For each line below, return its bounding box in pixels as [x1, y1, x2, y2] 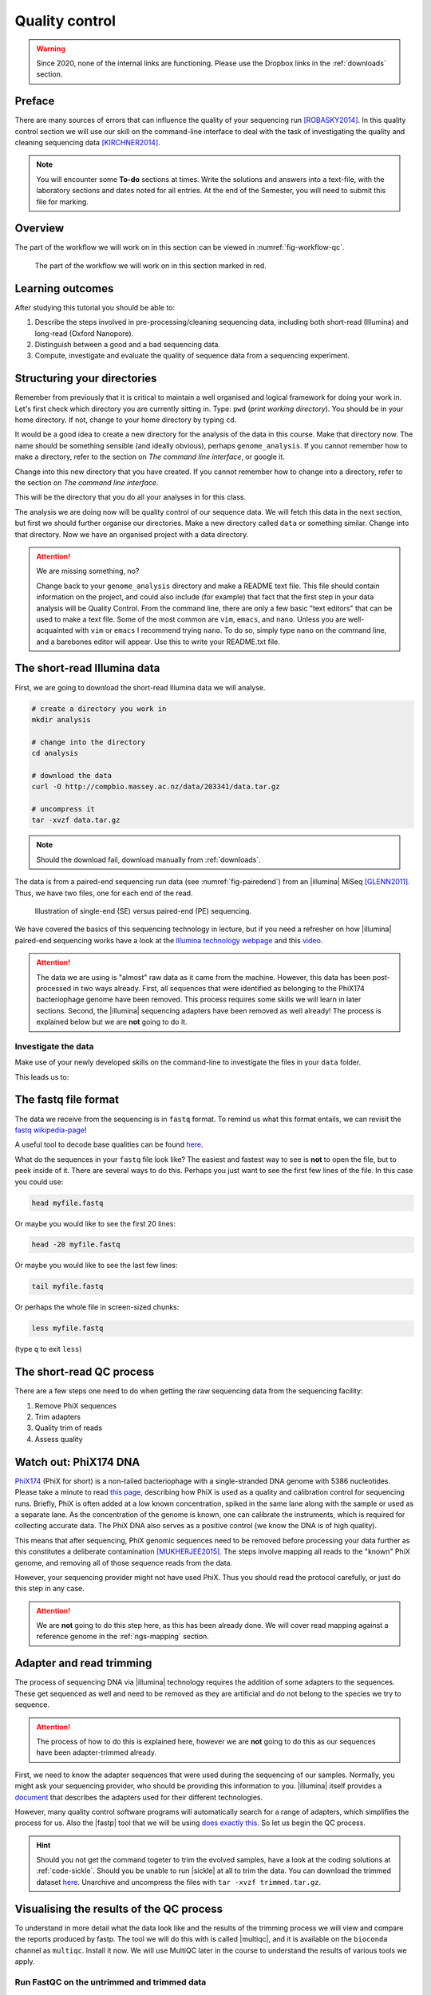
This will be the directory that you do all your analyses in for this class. [14, 492, 247, 502]
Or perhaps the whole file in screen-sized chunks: [14, 1302, 180, 1312]
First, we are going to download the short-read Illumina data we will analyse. [14, 682, 267, 692]
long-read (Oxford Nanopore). [34, 328, 134, 338]
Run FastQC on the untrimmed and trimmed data [14, 1976, 207, 1987]
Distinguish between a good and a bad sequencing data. [34, 339, 221, 349]
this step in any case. [14, 1584, 85, 1594]
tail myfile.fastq [31, 1282, 104, 1291]
